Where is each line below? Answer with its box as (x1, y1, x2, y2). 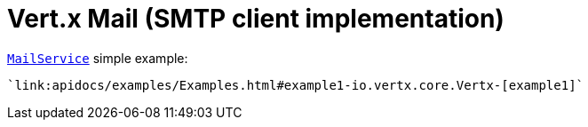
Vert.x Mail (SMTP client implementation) (7, 4, 505, 34)
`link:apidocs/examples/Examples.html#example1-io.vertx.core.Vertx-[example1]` (7, 77, 584, 92)
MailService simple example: (7, 50, 188, 66)
